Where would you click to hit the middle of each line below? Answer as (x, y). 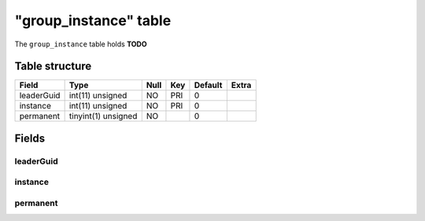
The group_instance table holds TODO (81, 44)
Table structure (53, 66)
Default (208, 85)
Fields (30, 138)
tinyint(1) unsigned (103, 116)
